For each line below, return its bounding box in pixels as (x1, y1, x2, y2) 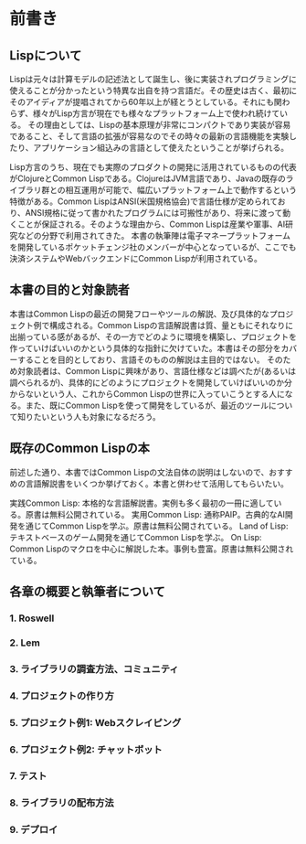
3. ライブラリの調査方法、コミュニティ (9, 662, 180, 675)
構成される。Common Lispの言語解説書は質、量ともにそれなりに (48, 319, 294, 330)
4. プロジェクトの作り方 (9, 689, 114, 702)
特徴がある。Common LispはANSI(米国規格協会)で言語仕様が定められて (9, 196, 279, 207)
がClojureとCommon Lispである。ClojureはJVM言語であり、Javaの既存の (9, 173, 286, 184)
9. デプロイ (9, 824, 58, 837)
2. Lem (9, 636, 41, 649)
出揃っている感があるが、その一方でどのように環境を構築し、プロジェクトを (9, 331, 298, 342)
